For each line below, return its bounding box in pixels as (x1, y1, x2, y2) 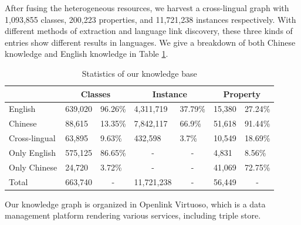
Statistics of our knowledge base (82, 67, 197, 79)
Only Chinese (9, 161, 58, 173)
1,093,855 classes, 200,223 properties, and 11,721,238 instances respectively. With (5, 13, 296, 25)
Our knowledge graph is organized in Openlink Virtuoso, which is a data (5, 197, 266, 210)
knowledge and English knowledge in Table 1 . (5, 47, 168, 60)
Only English (9, 146, 56, 158)
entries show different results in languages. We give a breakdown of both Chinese (5, 36, 296, 48)
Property (223, 87, 261, 100)
